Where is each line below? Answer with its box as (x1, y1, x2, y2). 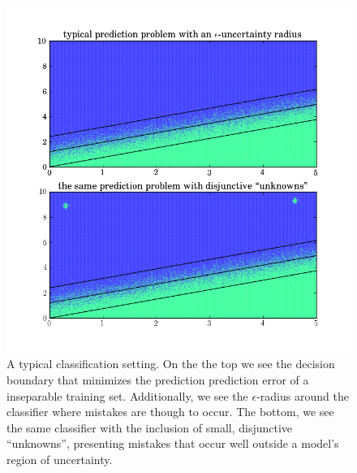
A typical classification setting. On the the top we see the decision (6, 355, 335, 372)
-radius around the (256, 387, 349, 404)
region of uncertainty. (6, 450, 113, 467)
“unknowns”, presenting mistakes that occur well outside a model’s (6, 435, 339, 452)
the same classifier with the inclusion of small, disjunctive (6, 419, 293, 436)
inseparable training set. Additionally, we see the (6, 387, 248, 404)
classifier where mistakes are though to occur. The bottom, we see (6, 403, 334, 420)
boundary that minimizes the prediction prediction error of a (6, 371, 309, 388)
